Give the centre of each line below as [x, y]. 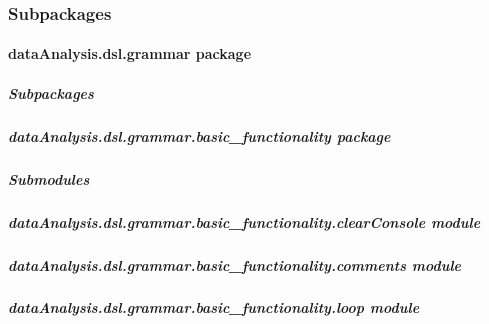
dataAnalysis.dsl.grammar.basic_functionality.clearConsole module [244, 221]
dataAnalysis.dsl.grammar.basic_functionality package [199, 135]
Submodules [49, 178]
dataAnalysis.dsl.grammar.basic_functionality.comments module [235, 264]
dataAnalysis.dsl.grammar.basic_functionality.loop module [214, 307]
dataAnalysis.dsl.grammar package [130, 53]
